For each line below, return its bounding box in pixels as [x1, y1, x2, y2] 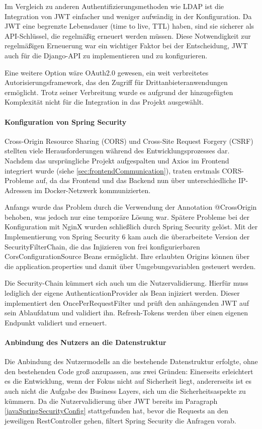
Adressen [5, 185, 32, 195]
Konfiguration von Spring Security [5, 116, 127, 127]
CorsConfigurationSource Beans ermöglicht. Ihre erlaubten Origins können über [5, 251, 250, 262]
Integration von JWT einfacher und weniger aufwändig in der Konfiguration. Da [5, 11, 252, 21]
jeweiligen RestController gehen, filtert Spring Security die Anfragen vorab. [5, 415, 236, 425]
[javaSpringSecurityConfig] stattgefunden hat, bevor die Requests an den [5, 405, 228, 416]
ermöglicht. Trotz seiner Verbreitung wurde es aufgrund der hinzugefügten [5, 87, 233, 97]
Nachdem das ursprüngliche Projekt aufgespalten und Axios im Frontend [5, 155, 229, 165]
